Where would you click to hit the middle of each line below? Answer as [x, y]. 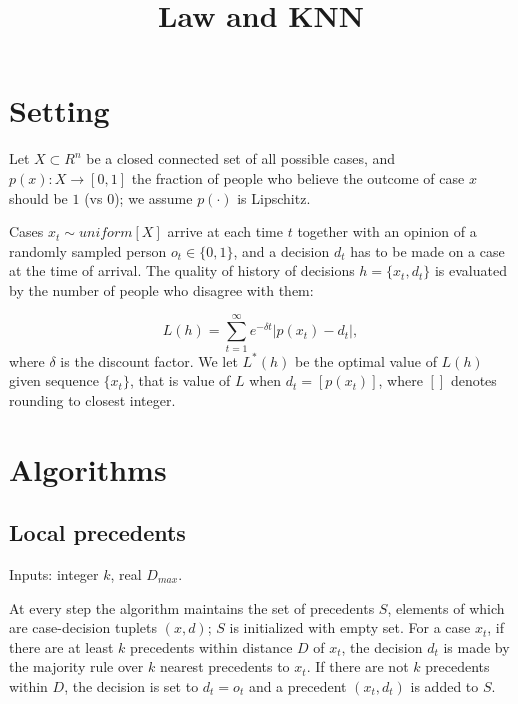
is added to [444, 685]
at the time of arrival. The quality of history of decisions [182, 270]
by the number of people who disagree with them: [161, 289]
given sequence [54, 380]
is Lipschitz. [274, 197]
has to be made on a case [427, 250]
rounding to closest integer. [92, 399]
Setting [59, 110]
